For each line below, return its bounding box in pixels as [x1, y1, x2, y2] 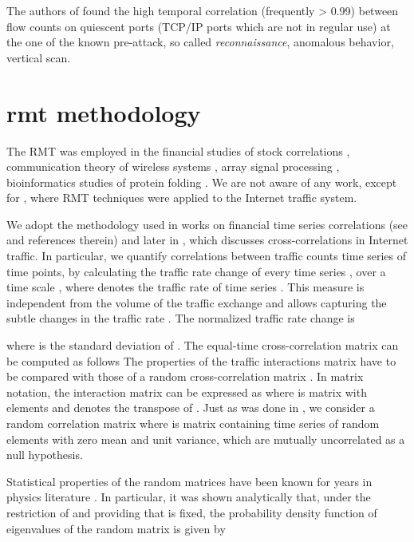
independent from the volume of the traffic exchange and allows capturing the [6, 294, 387, 311]
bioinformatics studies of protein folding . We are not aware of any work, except [6, 173, 397, 190]
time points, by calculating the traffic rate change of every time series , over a [6, 263, 386, 279]
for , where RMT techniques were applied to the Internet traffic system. [6, 189, 357, 206]
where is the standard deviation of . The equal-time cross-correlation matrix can [6, 337, 399, 354]
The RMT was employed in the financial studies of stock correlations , [6, 142, 350, 159]
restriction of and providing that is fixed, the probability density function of [6, 504, 377, 520]
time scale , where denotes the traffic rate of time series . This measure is [6, 279, 365, 295]
